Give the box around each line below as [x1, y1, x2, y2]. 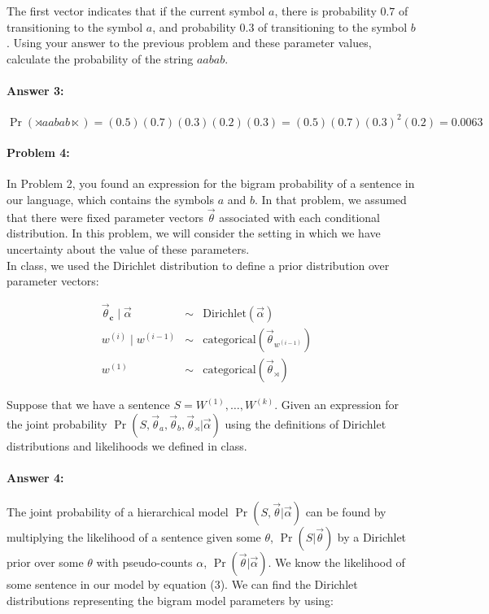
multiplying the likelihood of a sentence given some [7, 529, 261, 546]
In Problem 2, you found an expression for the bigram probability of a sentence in [7, 175, 415, 192]
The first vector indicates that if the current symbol [7, 2, 265, 19]
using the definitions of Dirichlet [225, 415, 386, 432]
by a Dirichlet [337, 529, 407, 546]
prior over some [7, 554, 84, 571]
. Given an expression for [274, 396, 399, 413]
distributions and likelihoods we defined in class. [7, 437, 247, 454]
